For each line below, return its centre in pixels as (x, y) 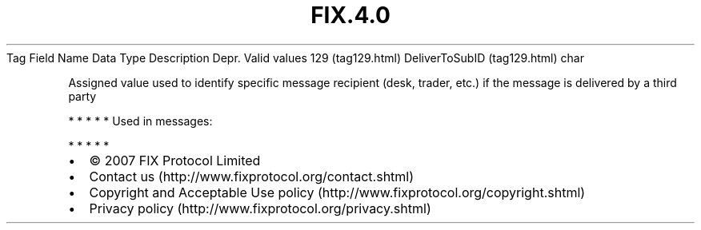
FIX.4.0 (350, 15)
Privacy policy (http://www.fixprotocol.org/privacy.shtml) (260, 208)
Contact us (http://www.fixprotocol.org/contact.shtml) (252, 176)
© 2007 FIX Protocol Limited (175, 160)
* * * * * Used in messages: (140, 121)
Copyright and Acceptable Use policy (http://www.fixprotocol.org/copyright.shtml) (337, 192)
